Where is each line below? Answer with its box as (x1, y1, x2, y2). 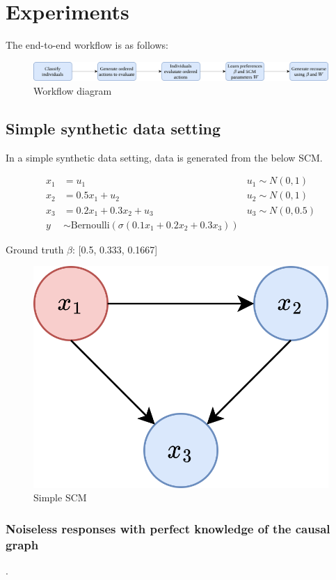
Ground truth (6, 242, 64, 256)
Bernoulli (70, 220, 110, 230)
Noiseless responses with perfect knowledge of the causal (6, 519, 330, 537)
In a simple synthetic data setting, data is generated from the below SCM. (6, 150, 323, 164)
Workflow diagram (33, 84, 112, 98)
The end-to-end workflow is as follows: (6, 38, 168, 52)
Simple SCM (33, 490, 87, 505)
